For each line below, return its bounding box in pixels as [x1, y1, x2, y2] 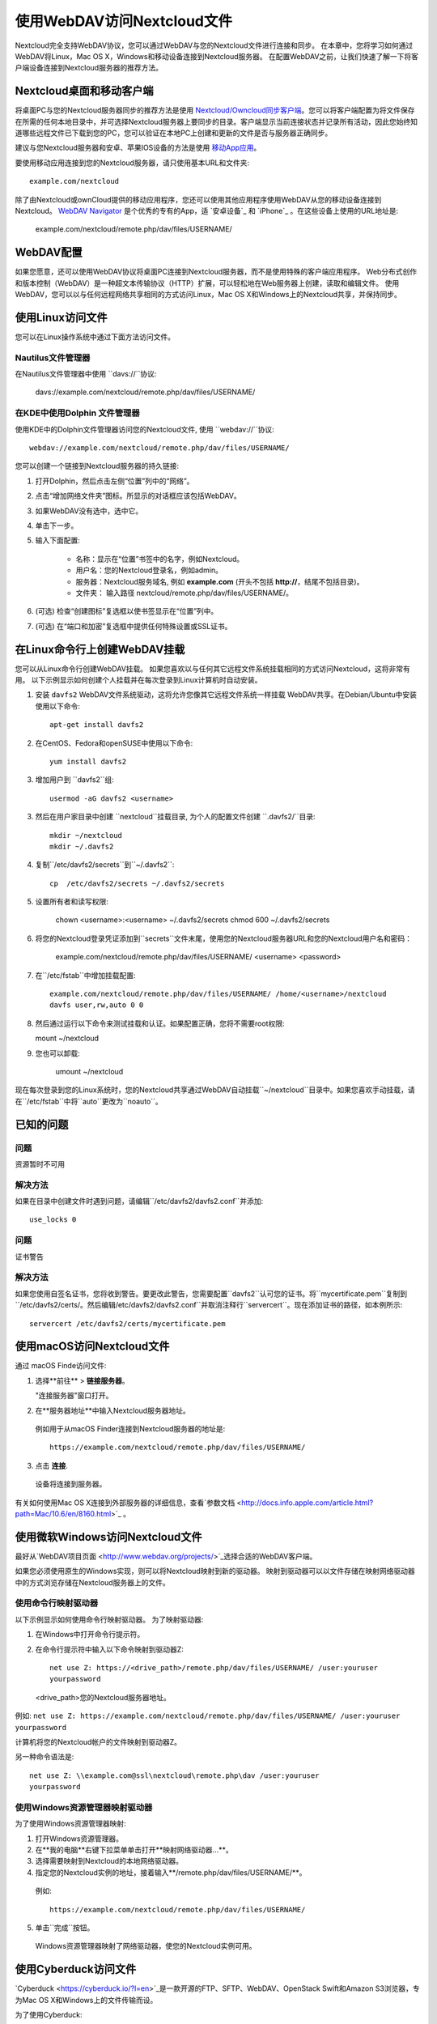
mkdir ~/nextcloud [49, 831, 123, 840]
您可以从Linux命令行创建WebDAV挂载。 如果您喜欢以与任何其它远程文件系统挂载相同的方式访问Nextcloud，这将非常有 [15, 664, 410, 674]
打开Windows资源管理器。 [35, 1834, 124, 1843]
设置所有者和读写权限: [35, 897, 109, 907]
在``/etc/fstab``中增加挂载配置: [35, 970, 137, 980]
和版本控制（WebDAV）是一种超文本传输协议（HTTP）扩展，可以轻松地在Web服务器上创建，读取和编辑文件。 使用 [15, 278, 400, 287]
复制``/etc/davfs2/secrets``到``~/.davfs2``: [35, 860, 175, 870]
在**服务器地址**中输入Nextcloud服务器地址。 [35, 1405, 190, 1415]
